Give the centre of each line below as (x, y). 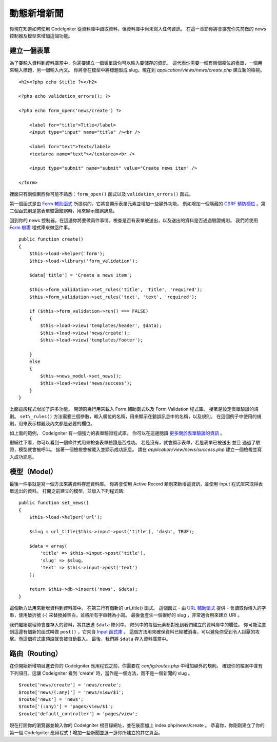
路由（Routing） (36, 654)
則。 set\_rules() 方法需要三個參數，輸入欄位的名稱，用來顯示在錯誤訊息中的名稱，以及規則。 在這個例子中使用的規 (135, 416)
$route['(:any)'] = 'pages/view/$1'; (66, 707)
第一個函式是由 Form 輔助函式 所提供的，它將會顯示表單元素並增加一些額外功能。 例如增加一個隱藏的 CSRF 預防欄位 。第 (137, 204)
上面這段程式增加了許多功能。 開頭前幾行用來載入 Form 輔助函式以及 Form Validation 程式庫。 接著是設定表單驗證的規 (134, 409)
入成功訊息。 (23, 457)
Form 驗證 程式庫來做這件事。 (41, 228)
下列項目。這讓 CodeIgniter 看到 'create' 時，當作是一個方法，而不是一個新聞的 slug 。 (101, 673)
